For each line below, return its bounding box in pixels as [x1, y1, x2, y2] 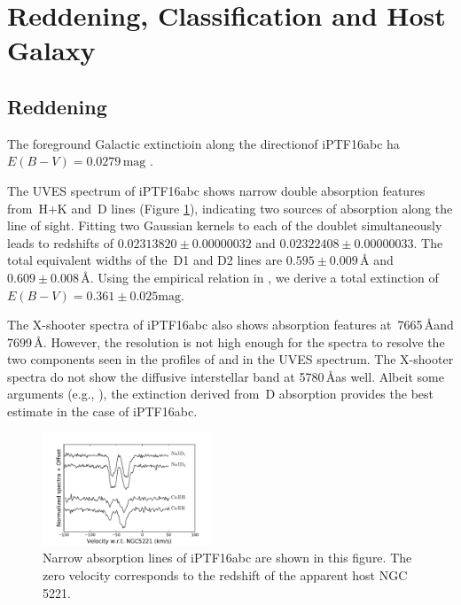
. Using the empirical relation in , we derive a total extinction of [90, 268, 439, 286]
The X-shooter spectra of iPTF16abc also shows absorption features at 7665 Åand [7, 315, 454, 334]
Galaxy [7, 32, 96, 68]
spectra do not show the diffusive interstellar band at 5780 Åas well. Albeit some [7, 367, 444, 385]
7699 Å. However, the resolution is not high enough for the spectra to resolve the [7, 332, 445, 351]
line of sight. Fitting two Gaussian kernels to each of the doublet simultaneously [7, 216, 442, 235]
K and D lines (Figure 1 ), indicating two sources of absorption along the [57, 198, 453, 217]
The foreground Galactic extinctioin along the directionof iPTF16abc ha [7, 134, 400, 152]
